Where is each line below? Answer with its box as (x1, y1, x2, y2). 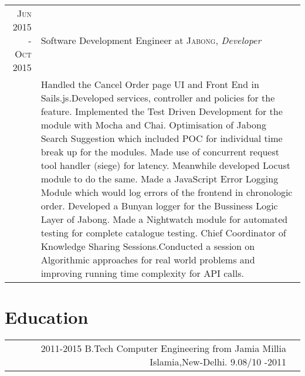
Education (5, 305, 89, 329)
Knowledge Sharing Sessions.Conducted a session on (40, 239, 255, 253)
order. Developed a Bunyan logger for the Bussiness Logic (40, 199, 278, 212)
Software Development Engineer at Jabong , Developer (40, 33, 262, 47)
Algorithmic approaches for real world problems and (40, 253, 255, 266)
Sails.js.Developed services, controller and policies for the (40, 91, 275, 104)
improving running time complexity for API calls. (40, 266, 244, 280)
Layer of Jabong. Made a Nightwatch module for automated (40, 212, 288, 226)
